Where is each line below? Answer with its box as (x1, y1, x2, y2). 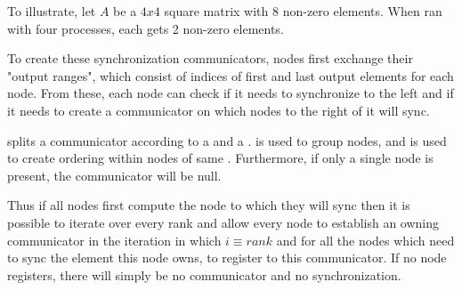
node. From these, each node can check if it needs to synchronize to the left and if (7, 84, 454, 102)
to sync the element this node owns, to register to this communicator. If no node (7, 248, 447, 267)
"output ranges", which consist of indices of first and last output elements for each (7, 66, 454, 85)
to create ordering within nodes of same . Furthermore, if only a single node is (7, 149, 434, 167)
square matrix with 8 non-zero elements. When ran (164, 2, 442, 20)
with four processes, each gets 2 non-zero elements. (7, 19, 284, 37)
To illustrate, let (7, 2, 96, 20)
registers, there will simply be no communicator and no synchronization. (7, 265, 401, 284)
